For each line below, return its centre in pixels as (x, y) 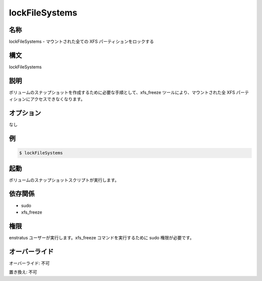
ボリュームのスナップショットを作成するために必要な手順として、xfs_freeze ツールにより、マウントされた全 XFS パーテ (129, 92)
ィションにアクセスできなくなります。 (47, 99)
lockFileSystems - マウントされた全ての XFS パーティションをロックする (82, 42)
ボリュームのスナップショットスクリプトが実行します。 (64, 180)
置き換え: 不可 (23, 272)
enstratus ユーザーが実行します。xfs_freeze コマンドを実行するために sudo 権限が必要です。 (101, 237)
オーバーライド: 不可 (29, 263)
